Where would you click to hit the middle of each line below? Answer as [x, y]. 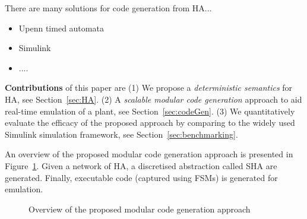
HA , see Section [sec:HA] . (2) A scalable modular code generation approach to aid [153, 99]
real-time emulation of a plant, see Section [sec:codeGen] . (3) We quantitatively [150, 111]
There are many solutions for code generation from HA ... [108, 8]
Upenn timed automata [61, 28]
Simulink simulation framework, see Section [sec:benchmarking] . [121, 134]
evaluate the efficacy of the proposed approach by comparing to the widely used [150, 123]
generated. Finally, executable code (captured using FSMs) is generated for [141, 177]
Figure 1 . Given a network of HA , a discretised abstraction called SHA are [141, 165]
